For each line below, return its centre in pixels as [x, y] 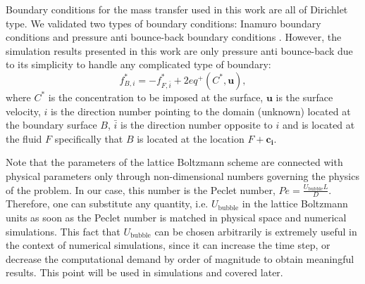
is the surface [304, 97]
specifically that [89, 138]
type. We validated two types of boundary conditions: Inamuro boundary [163, 23]
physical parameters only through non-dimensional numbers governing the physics [182, 175]
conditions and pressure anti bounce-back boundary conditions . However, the [174, 37]
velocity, [23, 111]
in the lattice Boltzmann [295, 204]
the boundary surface [51, 125]
